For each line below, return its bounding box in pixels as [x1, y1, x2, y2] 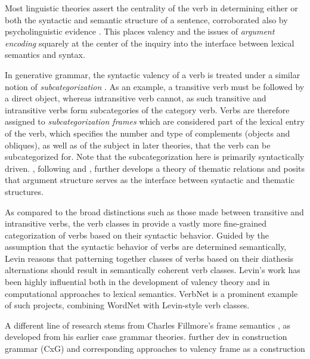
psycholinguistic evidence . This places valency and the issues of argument [5, 25, 275, 38]
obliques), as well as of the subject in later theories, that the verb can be [5, 138, 271, 151]
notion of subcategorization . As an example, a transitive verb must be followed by [5, 80, 305, 92]
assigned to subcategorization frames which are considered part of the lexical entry [5, 115, 305, 128]
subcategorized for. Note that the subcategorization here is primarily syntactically [5, 150, 305, 163]
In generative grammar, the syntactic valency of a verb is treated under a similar [5, 68, 300, 81]
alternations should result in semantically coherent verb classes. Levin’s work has [5, 264, 300, 276]
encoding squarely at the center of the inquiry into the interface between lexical [5, 36, 294, 49]
